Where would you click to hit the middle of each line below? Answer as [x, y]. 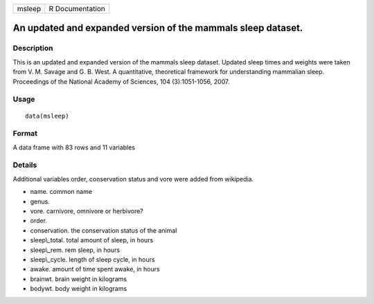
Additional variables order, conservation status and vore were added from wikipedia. [133, 179]
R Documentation [77, 9]
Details [25, 165]
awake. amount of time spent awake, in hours [95, 269]
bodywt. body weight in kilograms [79, 289]
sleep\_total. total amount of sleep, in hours [92, 240]
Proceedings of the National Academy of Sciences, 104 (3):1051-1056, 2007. [121, 81]
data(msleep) [47, 116]
